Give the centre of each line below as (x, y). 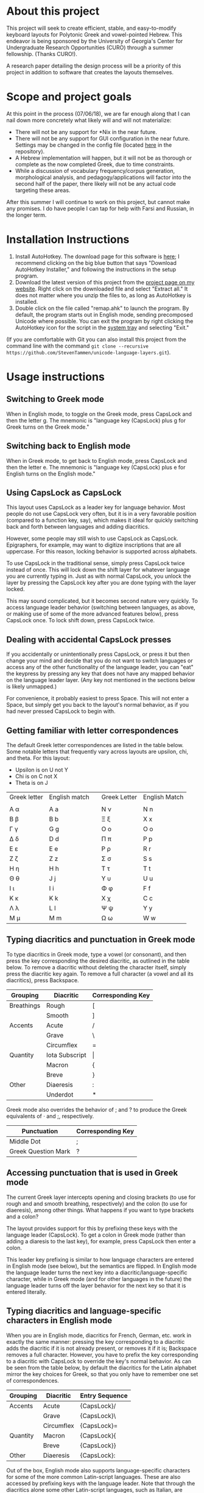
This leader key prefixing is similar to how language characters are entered (100, 1259)
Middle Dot (25, 1141)
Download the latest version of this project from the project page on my (105, 282)
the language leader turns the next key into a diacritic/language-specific (97, 1272)
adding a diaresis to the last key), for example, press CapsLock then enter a (101, 1241)
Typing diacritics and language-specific (84, 1311)
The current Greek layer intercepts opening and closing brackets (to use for (101, 1197)
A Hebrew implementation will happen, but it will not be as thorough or (104, 158)
